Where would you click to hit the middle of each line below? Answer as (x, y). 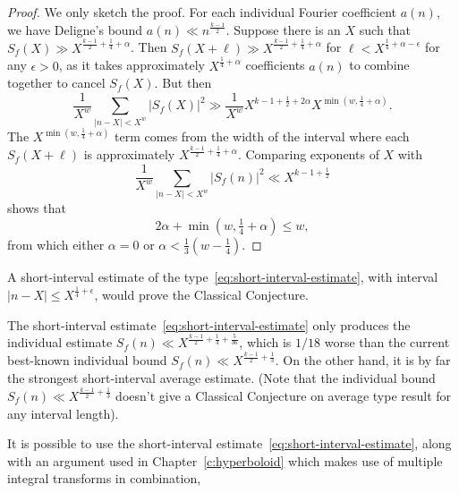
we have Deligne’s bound (75, 29)
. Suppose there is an (283, 29)
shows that (37, 208)
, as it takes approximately (132, 65)
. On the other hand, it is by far (363, 360)
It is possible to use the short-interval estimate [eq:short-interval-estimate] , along (229, 443)
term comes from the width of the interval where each (262, 136)
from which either (56, 244)
